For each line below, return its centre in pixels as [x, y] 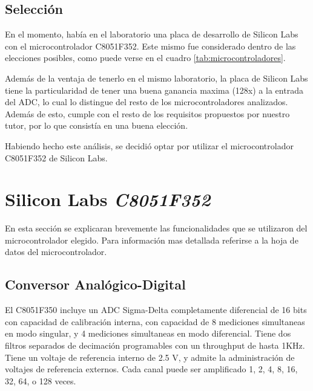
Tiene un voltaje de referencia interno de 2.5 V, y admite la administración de [150, 357]
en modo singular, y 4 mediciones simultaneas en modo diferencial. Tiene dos [148, 333]
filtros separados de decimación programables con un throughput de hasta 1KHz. [155, 345]
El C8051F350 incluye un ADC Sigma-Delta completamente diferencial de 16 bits [156, 310]
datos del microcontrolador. [56, 252]
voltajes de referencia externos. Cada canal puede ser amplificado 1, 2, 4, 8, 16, [151, 369]
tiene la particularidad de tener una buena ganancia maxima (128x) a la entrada [154, 90]
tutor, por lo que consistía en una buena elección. [97, 125]
